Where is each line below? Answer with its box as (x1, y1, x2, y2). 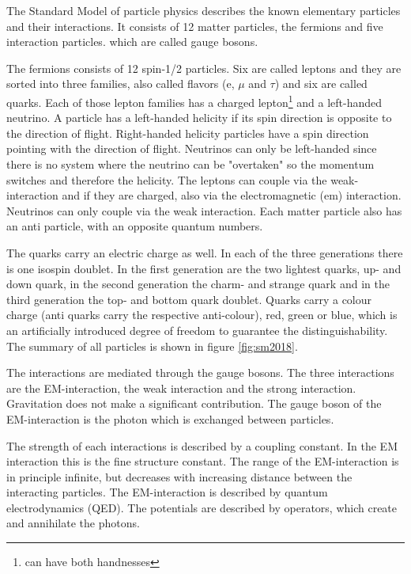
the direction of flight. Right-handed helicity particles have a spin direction (6, 124, 369, 141)
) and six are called (274, 75, 368, 92)
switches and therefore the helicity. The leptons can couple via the (6, 171, 327, 188)
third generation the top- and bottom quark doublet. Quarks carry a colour (6, 291, 372, 307)
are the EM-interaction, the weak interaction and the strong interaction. (6, 379, 356, 396)
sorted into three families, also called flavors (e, (6, 75, 235, 92)
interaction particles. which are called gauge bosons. (6, 33, 258, 50)
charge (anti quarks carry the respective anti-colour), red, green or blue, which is (6, 306, 398, 323)
